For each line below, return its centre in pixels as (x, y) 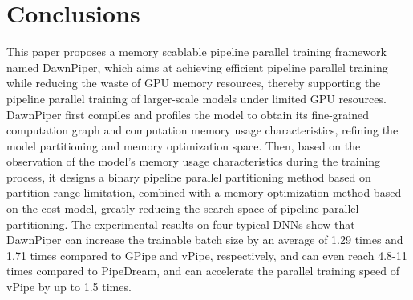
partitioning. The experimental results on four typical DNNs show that (181, 224)
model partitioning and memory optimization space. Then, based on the (184, 145)
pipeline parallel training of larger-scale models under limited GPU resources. (196, 98)
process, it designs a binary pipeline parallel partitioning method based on (189, 176)
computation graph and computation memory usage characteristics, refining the (202, 130)
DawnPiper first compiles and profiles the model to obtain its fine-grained (188, 114)
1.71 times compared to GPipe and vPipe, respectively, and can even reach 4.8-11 (207, 255)
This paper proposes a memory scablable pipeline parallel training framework (196, 52)
